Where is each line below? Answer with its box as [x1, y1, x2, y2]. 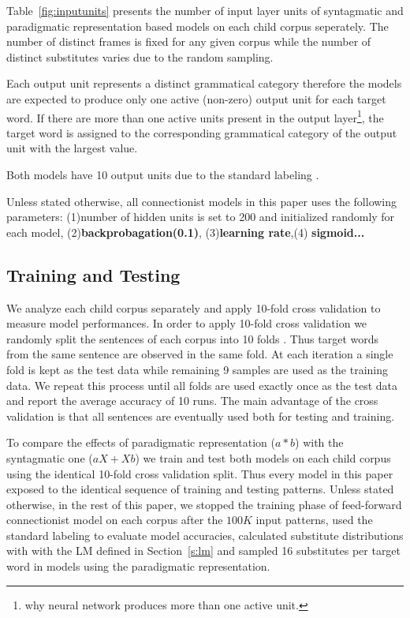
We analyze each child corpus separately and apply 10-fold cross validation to [6, 299, 381, 316]
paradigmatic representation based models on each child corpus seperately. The [6, 17, 389, 34]
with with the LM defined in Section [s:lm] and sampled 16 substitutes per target [6, 542, 401, 559]
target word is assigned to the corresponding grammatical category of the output [6, 124, 397, 140]
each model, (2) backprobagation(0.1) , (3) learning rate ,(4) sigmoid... [6, 223, 365, 240]
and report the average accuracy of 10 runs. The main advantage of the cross [6, 392, 378, 409]
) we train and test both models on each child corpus [135, 449, 391, 466]
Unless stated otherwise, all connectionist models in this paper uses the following [6, 193, 397, 209]
